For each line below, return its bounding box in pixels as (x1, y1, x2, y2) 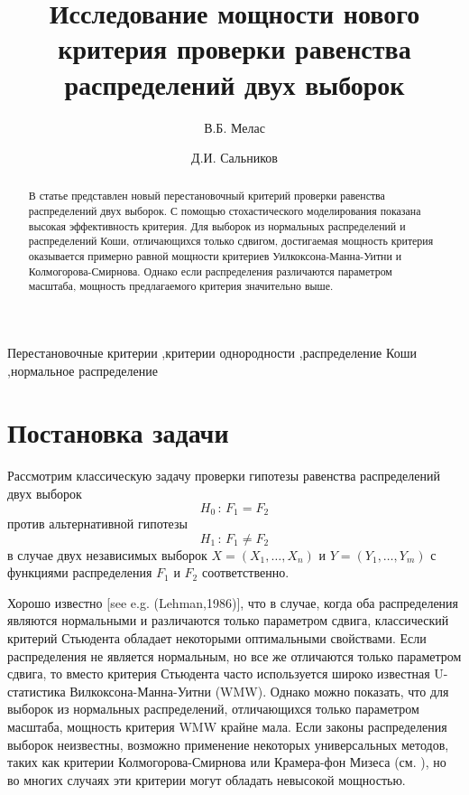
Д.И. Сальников (191, 148, 278, 167)
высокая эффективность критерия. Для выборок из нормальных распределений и (28, 218, 406, 233)
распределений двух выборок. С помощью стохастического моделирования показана (28, 203, 421, 219)
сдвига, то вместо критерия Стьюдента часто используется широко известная (7, 664, 430, 683)
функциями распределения (7, 563, 152, 582)
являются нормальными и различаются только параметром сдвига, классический (7, 611, 449, 630)
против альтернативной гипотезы (7, 514, 188, 533)
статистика (7, 681, 66, 700)
